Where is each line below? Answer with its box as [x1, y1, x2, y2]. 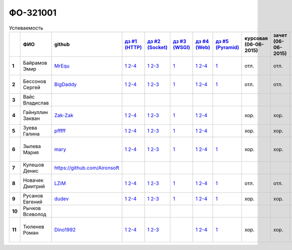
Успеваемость [9, 24, 43, 31]
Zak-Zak [54, 112, 73, 118]
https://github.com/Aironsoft [54, 164, 119, 171]
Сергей [22, 84, 41, 91]
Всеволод [22, 211, 47, 217]
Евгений [22, 198, 42, 205]
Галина [22, 130, 40, 137]
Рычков [22, 204, 41, 211]
